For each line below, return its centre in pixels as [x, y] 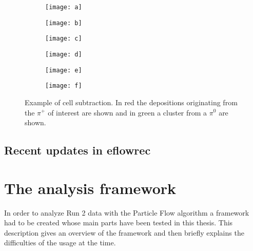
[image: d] [64, 54]
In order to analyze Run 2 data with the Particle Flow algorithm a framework [127, 212]
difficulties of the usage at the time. [60, 243]
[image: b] [64, 23]
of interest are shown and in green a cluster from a [128, 112]
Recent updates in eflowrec [77, 150]
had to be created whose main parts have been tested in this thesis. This [119, 223]
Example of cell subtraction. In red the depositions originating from [131, 102]
